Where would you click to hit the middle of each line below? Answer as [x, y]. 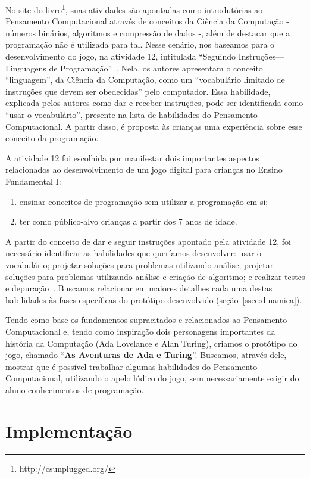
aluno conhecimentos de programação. [75, 389]
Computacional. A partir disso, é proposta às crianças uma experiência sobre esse [154, 126]
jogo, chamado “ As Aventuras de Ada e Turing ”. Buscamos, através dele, [146, 355]
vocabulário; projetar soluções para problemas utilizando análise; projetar [140, 264]
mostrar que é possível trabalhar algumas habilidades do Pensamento [131, 366]
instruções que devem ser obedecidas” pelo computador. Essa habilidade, [138, 91]
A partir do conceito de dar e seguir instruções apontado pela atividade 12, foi [148, 241]
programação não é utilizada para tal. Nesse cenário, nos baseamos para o [140, 44]
